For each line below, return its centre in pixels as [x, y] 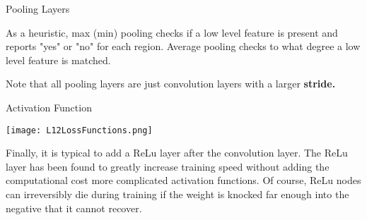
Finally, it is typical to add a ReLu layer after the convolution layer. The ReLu [177, 153]
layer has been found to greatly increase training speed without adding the [168, 166]
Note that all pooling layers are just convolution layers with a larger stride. [171, 84]
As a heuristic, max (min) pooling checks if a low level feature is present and [172, 32]
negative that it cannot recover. [74, 208]
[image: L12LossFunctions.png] [79, 130]
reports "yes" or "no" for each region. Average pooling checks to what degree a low [183, 46]
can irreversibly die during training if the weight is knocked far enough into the [177, 194]
